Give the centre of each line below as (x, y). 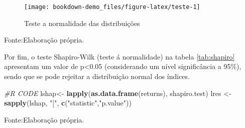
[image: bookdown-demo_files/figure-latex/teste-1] (112, 7)
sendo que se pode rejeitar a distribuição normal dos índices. (97, 76)
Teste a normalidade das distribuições (82, 23)
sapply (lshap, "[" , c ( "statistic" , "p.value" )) (68, 103)
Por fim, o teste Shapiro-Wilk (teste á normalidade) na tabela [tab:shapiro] (119, 56)
